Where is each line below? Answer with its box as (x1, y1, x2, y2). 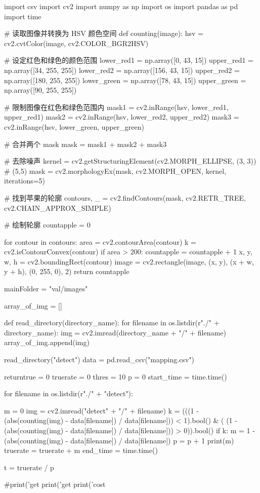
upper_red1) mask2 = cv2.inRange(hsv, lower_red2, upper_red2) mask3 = (4, 111, 239, 122)
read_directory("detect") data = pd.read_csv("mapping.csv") (4, 354, 194, 365)
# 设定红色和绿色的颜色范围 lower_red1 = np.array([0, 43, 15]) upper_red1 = (4, 55, 253, 65)
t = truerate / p (4, 462, 54, 472)
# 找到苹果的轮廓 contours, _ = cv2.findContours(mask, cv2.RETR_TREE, (4, 192, 246, 203)
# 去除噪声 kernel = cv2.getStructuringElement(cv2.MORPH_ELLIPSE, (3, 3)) (4, 156, 256, 166)
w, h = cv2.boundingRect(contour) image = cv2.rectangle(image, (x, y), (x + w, (4, 256, 254, 267)
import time (4, 11, 41, 21)
